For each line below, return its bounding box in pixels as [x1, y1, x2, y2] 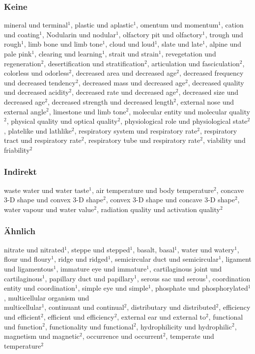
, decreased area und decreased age [71, 68, 177, 78]
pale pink [4, 49, 32, 58]
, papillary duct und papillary [45, 273, 134, 283]
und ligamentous [4, 263, 54, 273]
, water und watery [177, 244, 235, 254]
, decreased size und [178, 87, 239, 97]
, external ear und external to [117, 311, 206, 322]
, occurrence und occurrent [82, 331, 163, 341]
